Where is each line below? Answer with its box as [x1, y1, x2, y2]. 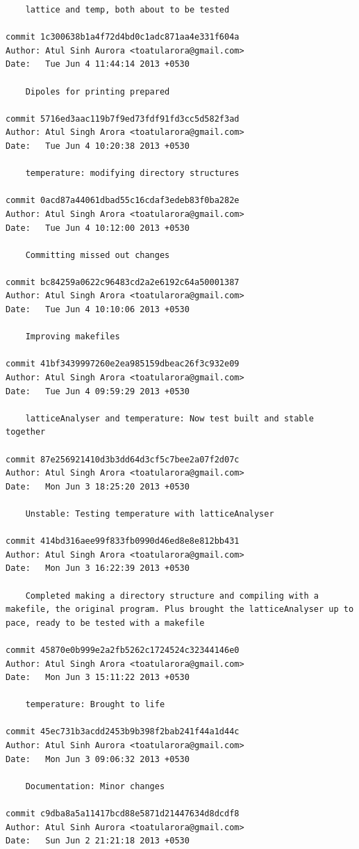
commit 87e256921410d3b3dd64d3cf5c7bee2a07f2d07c [6, 454, 240, 464]
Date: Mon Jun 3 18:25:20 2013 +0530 [6, 481, 190, 492]
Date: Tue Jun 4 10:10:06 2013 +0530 [6, 305, 190, 315]
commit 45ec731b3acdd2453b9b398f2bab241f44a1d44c [6, 727, 240, 737]
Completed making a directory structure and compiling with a [25, 590, 319, 601]
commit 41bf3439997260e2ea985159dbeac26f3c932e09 [6, 359, 240, 369]
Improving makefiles [25, 332, 120, 342]
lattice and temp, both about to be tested [25, 5, 230, 15]
